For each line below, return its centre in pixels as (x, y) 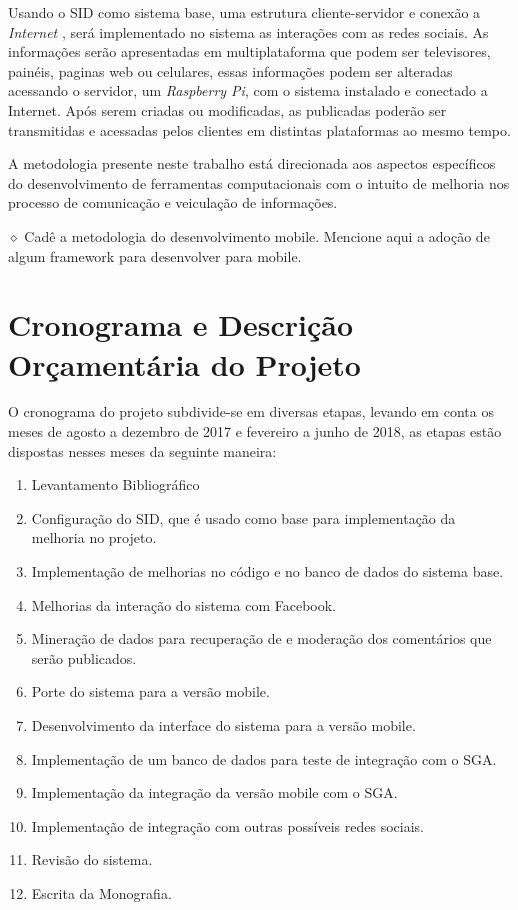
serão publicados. (84, 657)
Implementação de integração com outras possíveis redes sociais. (227, 825)
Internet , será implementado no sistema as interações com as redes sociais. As (248, 31)
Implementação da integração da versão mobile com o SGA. (214, 792)
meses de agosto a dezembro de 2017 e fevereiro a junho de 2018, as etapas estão (255, 431)
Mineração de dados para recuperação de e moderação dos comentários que (261, 638)
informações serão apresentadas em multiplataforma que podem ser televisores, (249, 51)
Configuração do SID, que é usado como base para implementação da (243, 517)
